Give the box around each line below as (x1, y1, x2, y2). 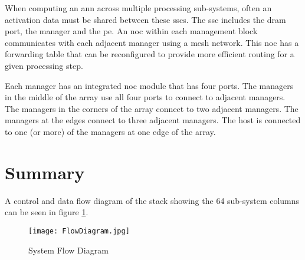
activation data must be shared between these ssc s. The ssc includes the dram (5, 13, 286, 25)
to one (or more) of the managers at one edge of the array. (5, 125, 216, 137)
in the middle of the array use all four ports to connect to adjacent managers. (5, 91, 286, 103)
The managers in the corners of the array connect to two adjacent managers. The (5, 102, 299, 114)
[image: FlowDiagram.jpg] (28, 226, 130, 235)
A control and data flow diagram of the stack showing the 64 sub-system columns (5, 194, 300, 206)
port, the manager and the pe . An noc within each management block (5, 25, 258, 37)
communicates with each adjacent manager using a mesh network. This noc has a (5, 36, 299, 48)
